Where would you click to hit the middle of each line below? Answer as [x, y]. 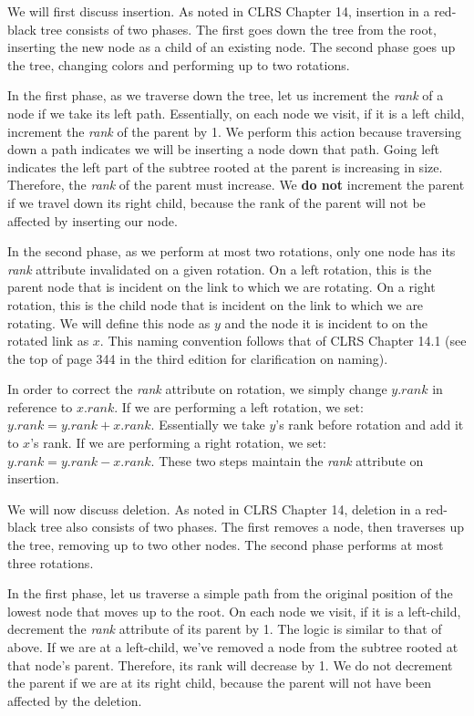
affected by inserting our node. [93, 220]
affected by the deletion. [75, 700]
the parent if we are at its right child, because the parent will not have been [220, 683]
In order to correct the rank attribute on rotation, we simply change [197, 389]
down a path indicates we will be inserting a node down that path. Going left [223, 149]
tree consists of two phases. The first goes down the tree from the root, [238, 29]
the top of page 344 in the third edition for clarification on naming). [198, 358]
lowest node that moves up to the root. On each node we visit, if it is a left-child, [234, 611]
